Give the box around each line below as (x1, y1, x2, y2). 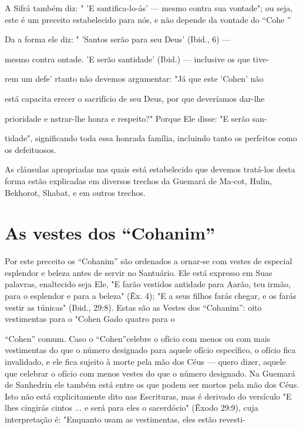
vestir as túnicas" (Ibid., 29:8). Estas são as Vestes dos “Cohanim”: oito (5, 301, 262, 313)
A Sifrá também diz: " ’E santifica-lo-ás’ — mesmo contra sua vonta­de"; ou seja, (5, 2, 293, 14)
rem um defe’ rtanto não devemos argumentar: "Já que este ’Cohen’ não (5, 72, 264, 85)
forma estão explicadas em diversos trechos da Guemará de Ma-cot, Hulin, (5, 174, 272, 187)
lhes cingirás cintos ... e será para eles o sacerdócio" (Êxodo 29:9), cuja (5, 401, 258, 414)
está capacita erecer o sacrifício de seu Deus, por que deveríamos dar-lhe (5, 92, 265, 104)
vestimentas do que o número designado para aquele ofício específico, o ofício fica (5, 344, 296, 356)
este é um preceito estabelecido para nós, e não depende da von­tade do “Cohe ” (5, 13, 291, 25)
